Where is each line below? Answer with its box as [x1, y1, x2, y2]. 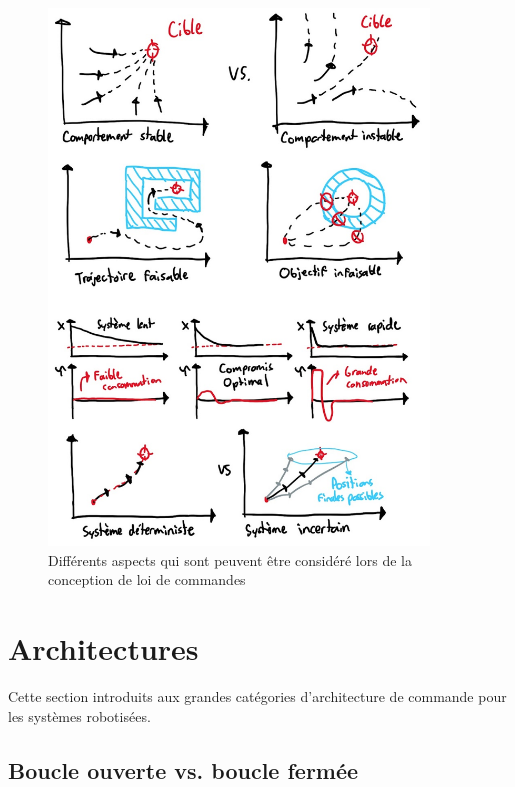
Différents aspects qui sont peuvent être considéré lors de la [48, 549, 412, 570]
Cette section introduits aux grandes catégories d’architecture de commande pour [8, 686, 507, 707]
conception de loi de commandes [48, 569, 246, 590]
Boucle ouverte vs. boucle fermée [8, 754, 359, 785]
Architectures [8, 628, 199, 669]
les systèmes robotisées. [8, 705, 151, 726]
